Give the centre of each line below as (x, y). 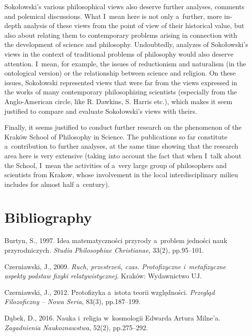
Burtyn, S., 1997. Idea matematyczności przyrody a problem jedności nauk (116, 240)
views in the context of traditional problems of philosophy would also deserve (119, 53)
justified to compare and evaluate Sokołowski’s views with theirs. (101, 111)
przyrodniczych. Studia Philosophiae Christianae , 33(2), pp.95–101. (104, 250)
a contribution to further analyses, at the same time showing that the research (121, 146)
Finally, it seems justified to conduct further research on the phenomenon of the (123, 127)
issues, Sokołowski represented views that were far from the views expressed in (121, 82)
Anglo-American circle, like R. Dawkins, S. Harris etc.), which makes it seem (118, 101)
